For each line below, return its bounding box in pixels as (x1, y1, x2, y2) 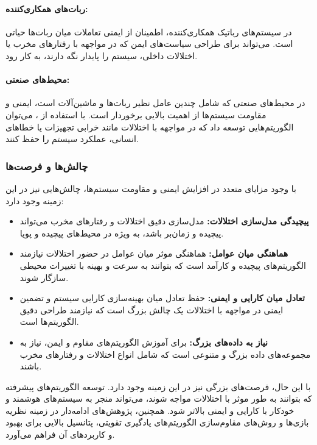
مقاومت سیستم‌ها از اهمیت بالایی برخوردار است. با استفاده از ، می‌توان (5, 108, 266, 121)
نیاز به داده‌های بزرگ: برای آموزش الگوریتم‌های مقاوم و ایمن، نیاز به (19, 335, 268, 348)
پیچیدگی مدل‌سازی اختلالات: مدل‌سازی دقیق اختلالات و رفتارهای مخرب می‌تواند (19, 215, 309, 227)
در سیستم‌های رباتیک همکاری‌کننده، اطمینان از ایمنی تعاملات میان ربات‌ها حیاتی (5, 25, 292, 38)
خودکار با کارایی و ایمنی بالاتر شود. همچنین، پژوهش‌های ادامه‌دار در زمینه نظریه (5, 404, 294, 416)
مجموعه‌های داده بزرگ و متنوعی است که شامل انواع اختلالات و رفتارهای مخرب (19, 347, 311, 360)
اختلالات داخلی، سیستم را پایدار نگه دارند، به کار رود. (5, 49, 198, 62)
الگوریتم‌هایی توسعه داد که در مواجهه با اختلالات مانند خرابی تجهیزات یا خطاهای (5, 120, 294, 133)
